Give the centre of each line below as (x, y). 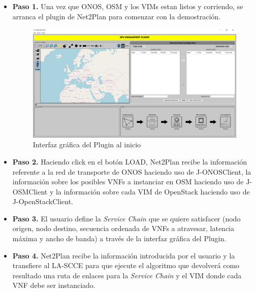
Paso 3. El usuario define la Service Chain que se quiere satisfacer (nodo (126, 218)
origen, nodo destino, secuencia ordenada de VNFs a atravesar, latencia (123, 228)
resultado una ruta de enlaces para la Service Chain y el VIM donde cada (127, 275)
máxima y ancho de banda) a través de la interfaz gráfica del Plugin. (119, 238)
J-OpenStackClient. (43, 201)
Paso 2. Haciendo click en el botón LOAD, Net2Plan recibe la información (130, 161)
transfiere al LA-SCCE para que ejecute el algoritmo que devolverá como (126, 265)
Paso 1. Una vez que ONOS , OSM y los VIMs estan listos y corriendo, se (128, 6)
